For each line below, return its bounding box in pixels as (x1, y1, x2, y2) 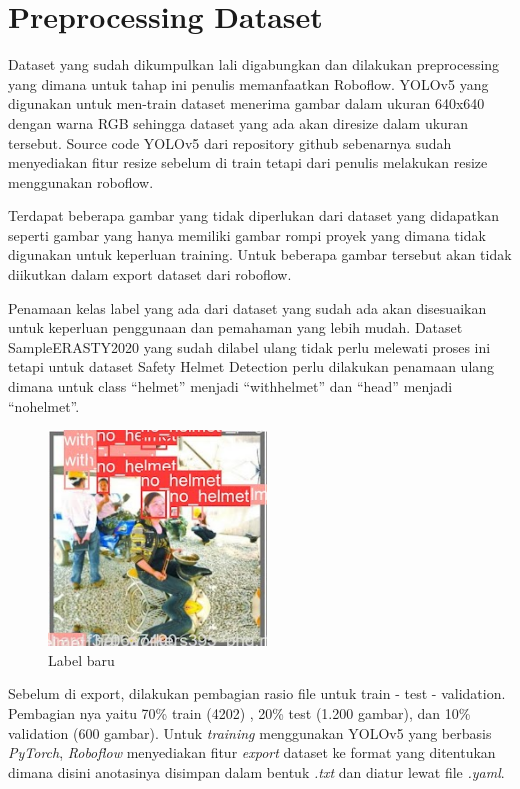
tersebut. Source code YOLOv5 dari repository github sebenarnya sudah (8, 132, 452, 153)
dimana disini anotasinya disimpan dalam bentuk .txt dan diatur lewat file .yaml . (8, 761, 505, 782)
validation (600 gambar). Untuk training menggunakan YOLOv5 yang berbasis (8, 722, 492, 743)
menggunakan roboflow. (8, 171, 154, 192)
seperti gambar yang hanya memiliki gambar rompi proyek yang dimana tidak (8, 224, 486, 245)
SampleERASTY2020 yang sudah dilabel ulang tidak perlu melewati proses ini (8, 336, 491, 357)
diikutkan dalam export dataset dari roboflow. (8, 264, 292, 285)
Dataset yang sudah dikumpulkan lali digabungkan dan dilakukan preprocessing (8, 54, 500, 75)
